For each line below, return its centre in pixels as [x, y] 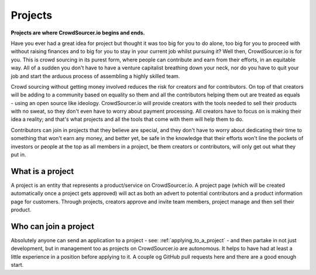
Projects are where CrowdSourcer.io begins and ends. [78, 33]
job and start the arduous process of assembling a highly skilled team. [95, 76]
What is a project [42, 171]
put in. [18, 155]
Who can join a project [53, 226]
